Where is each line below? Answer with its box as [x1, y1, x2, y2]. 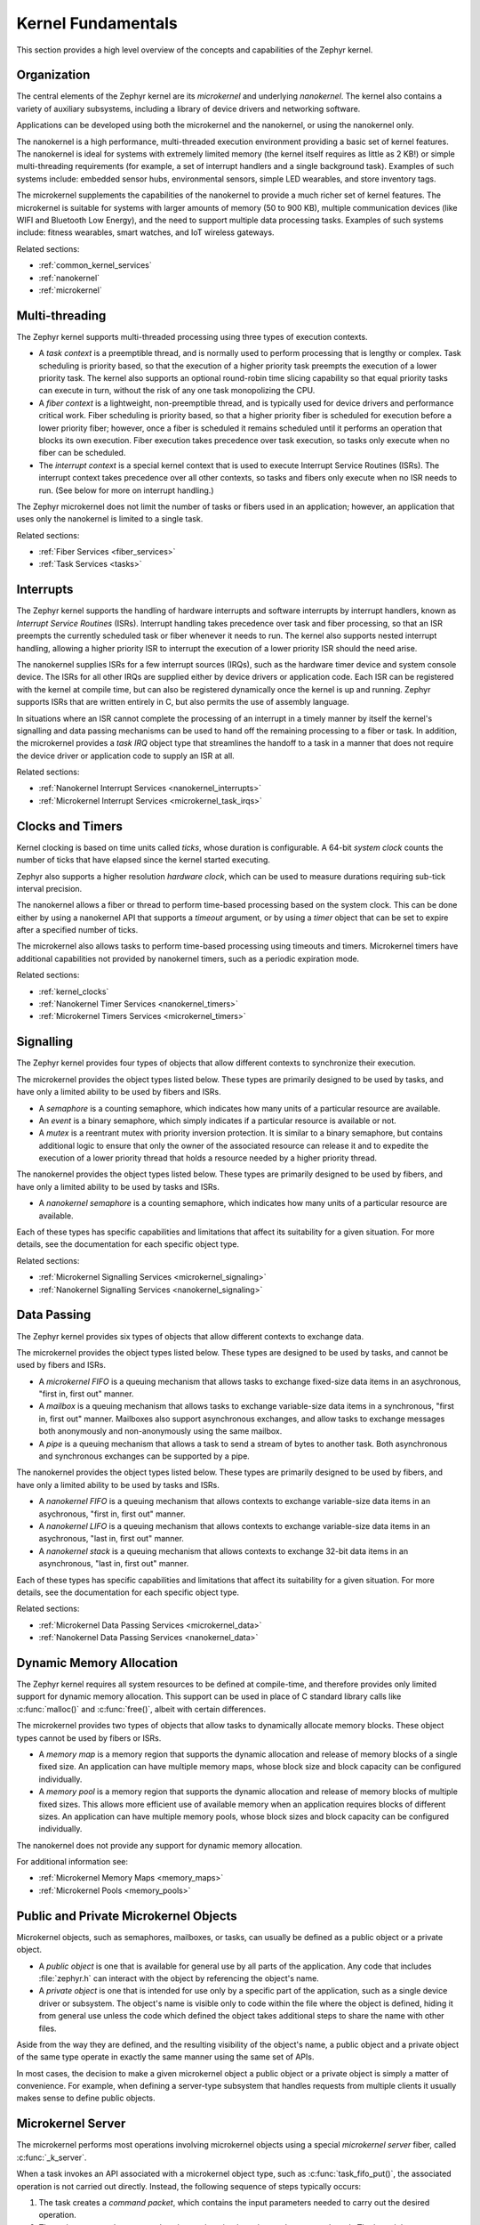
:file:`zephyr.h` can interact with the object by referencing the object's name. [38, 1972, 319, 1984]
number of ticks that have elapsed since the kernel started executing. [16, 854, 271, 865]
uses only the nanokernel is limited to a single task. [16, 514, 204, 524]
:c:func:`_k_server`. [16, 2152, 87, 2163]
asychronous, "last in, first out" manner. [38, 1533, 184, 1544]
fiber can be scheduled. [38, 448, 126, 458]
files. [38, 2023, 57, 2034]
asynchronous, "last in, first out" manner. [38, 1558, 189, 1569]
